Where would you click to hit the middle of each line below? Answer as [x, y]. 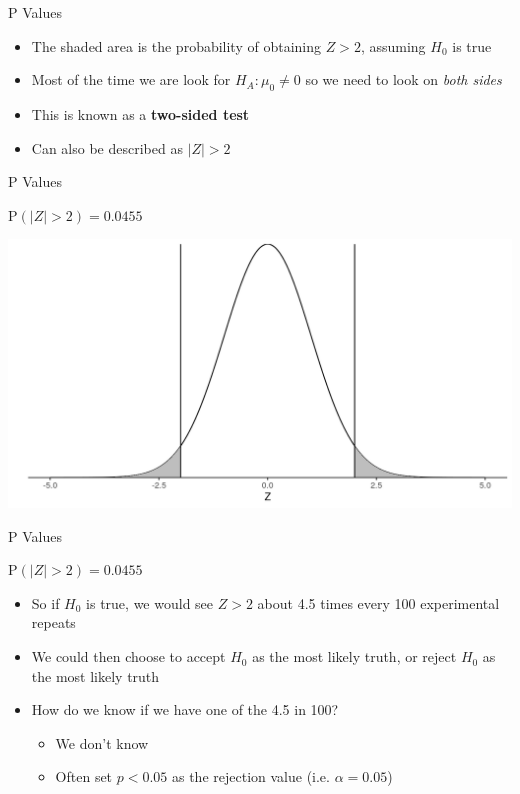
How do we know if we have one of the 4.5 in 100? [185, 709]
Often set [84, 776]
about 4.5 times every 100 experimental [378, 602]
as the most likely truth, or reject [354, 656]
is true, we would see [150, 602]
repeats [53, 622]
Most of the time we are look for [131, 79]
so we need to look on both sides [403, 79]
